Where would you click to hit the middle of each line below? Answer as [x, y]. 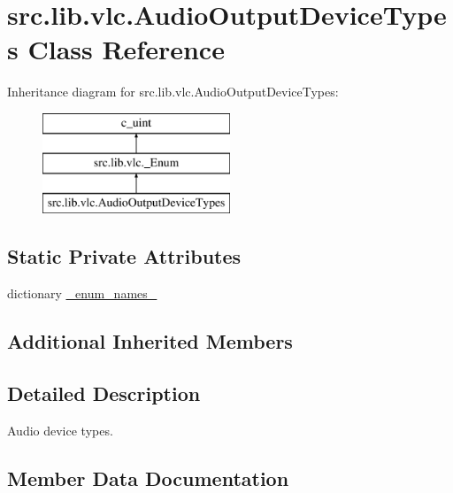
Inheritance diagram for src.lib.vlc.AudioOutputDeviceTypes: [173, 92]
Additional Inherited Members [150, 341]
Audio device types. [60, 430]
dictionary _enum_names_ [82, 293]
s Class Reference [116, 49]
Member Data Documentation [148, 478]
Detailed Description [104, 393]
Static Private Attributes [124, 256]
